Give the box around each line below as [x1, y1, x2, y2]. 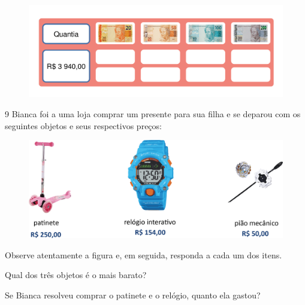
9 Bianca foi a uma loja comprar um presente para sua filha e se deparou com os [5, 108, 301, 120]
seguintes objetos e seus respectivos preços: [5, 119, 162, 132]
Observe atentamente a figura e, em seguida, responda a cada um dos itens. [5, 248, 282, 261]
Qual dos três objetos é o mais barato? [5, 269, 147, 281]
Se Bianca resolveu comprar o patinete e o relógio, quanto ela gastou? [5, 288, 261, 301]
